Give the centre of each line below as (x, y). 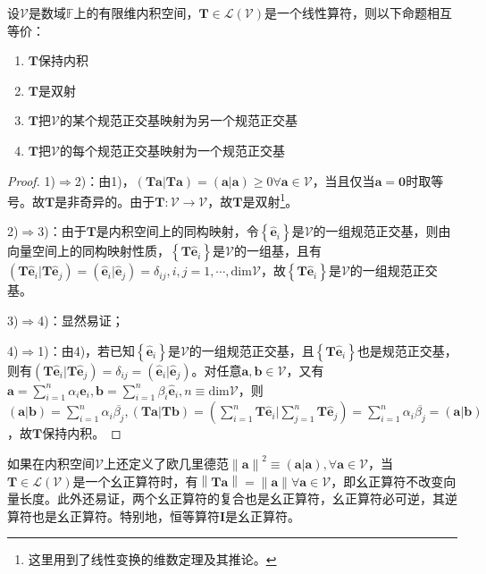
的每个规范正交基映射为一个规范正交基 (172, 150)
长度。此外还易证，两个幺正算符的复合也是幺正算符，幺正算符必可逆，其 (232, 498)
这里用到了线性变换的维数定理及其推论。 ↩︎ (152, 559)
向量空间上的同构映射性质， (88, 251)
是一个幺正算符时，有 (135, 481)
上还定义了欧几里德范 (166, 463)
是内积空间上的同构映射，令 (177, 231)
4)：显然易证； (81, 320)
